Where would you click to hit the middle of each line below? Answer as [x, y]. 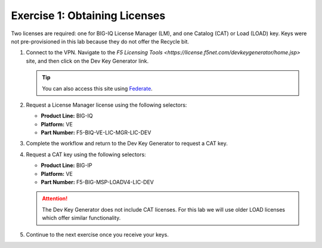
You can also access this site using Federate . [97, 88]
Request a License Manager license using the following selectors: [106, 105]
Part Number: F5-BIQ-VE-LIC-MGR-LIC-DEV [96, 133]
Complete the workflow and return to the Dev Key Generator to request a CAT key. [127, 144]
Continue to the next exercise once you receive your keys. [97, 234]
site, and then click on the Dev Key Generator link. [87, 61]
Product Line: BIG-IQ [67, 116]
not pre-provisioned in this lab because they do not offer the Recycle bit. [100, 41]
